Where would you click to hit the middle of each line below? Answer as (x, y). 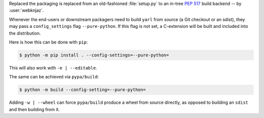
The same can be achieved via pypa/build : (54, 77)
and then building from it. (34, 109)
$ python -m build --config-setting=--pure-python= (83, 90)
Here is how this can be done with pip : (48, 42)
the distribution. (25, 33)
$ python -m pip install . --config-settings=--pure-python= (94, 55)
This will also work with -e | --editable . (53, 68)
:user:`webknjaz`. (26, 10)
